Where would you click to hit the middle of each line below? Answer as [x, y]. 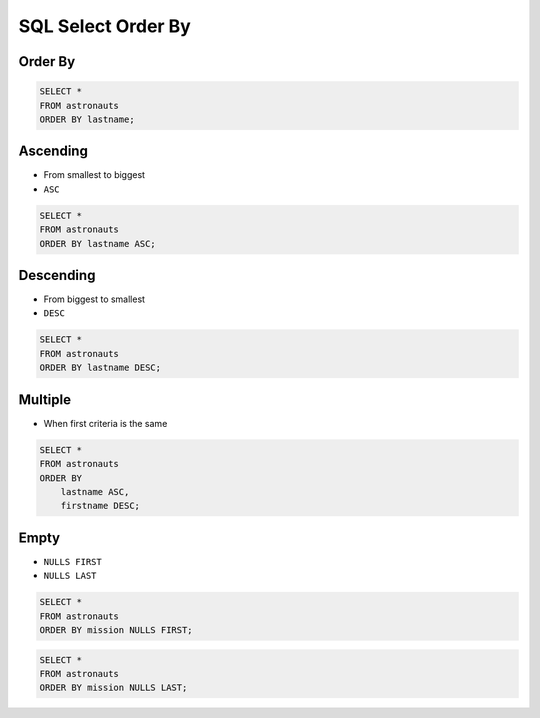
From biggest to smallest [94, 299]
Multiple [45, 399]
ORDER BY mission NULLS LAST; [113, 688]
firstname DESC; [100, 506]
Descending [57, 275]
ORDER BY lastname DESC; [100, 368]
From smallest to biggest [94, 175]
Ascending [53, 151]
